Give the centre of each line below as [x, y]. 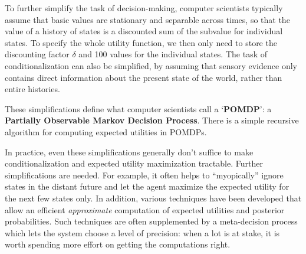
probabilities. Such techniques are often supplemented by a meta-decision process [151, 221]
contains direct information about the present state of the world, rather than [144, 77]
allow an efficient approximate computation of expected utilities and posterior [145, 209]
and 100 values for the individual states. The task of [173, 54]
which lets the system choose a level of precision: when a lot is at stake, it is [142, 232]
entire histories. [32, 89]
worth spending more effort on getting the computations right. [118, 244]
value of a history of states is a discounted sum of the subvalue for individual [144, 31]
